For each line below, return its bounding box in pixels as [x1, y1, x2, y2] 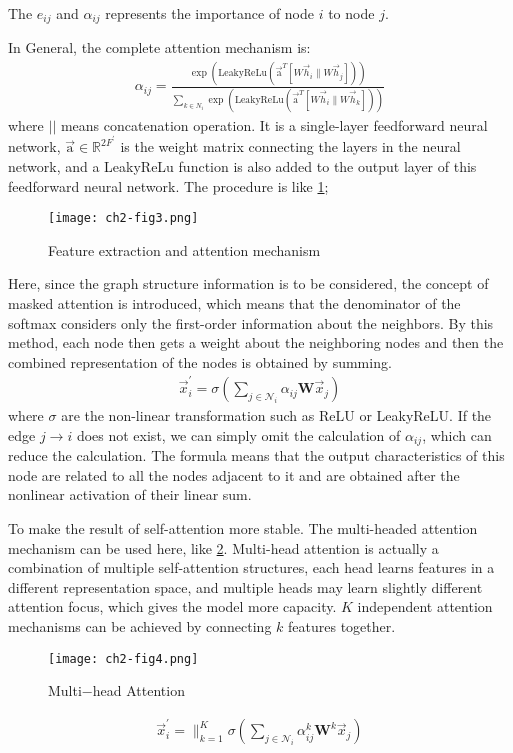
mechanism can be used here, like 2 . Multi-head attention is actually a [8, 537, 439, 558]
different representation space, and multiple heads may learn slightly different [8, 576, 483, 597]
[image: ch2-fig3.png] [48, 211, 199, 226]
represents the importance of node [105, 3, 314, 23]
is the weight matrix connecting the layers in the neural [120, 136, 461, 157]
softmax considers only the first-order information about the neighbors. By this [8, 312, 494, 333]
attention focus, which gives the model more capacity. [8, 596, 337, 617]
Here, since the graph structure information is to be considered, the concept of [8, 273, 489, 294]
